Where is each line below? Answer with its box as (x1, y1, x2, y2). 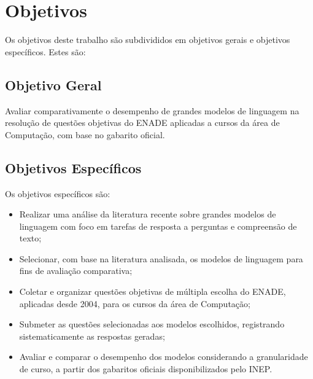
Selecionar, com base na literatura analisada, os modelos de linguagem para (19, 252, 303, 265)
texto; (19, 232, 42, 244)
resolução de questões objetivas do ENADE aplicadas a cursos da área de (5, 116, 280, 129)
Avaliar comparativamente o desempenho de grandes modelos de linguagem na (5, 104, 299, 117)
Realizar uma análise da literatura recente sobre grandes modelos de (19, 208, 276, 221)
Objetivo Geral (5, 75, 102, 94)
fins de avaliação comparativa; (19, 264, 133, 277)
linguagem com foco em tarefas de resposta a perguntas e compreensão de (19, 219, 297, 232)
